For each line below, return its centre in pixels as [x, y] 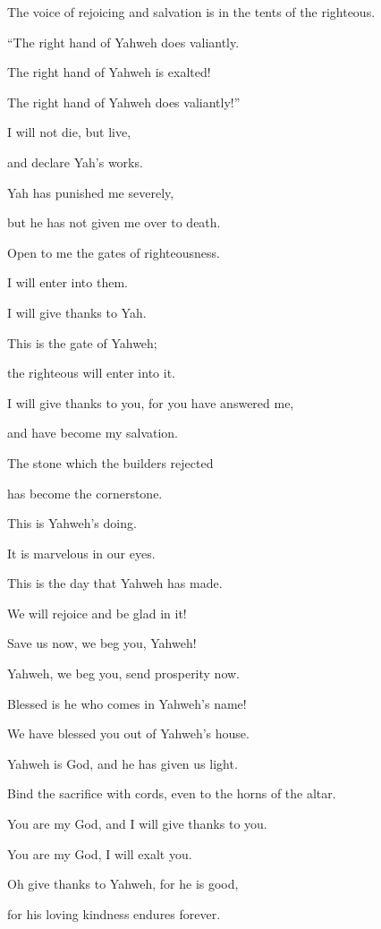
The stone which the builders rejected [110, 462]
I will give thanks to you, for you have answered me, [151, 402]
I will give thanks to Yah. [77, 312]
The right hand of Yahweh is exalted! [109, 72]
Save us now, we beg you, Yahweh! [102, 643]
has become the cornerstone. [85, 493]
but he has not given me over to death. [114, 222]
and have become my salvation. [93, 433]
